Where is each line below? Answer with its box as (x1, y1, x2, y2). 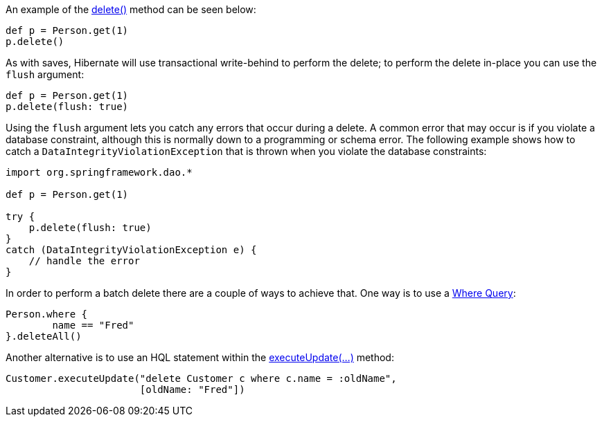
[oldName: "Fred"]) (139, 384, 245, 395)
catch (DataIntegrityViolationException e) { (6, 244, 257, 255)
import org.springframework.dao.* (6, 167, 193, 178)
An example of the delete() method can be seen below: (6, 3, 256, 15)
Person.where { (6, 309, 88, 320)
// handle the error (28, 255, 140, 266)
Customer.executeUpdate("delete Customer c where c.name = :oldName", (6, 373, 397, 384)
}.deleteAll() (6, 331, 82, 342)
